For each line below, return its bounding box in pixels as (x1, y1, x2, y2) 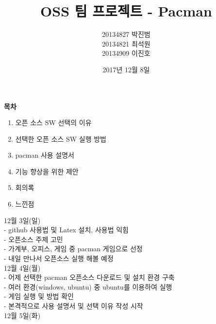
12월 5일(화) (4, 310, 41, 320)
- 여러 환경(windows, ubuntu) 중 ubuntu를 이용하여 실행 (4, 281, 172, 292)
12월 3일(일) (4, 215, 41, 225)
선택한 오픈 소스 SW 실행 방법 (15, 133, 106, 144)
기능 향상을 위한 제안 (15, 166, 79, 176)
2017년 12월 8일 (102, 64, 150, 74)
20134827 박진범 (102, 29, 150, 39)
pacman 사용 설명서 (15, 150, 74, 160)
